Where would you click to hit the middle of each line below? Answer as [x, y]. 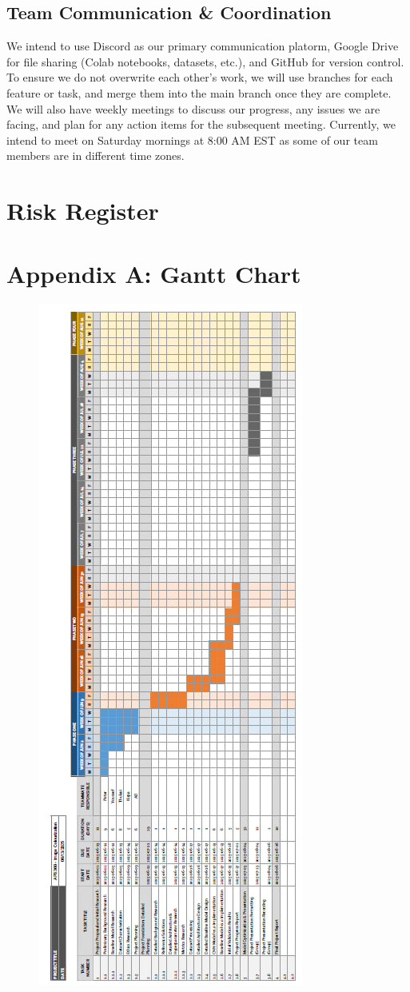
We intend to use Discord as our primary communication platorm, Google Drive [203, 46]
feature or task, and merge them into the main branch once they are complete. [199, 92]
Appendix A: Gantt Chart [154, 273]
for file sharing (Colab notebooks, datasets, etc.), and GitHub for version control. [205, 61]
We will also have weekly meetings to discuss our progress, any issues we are [193, 108]
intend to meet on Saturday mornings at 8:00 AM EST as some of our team [192, 139]
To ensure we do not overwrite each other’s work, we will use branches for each [200, 77]
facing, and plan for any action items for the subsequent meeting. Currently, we [201, 124]
